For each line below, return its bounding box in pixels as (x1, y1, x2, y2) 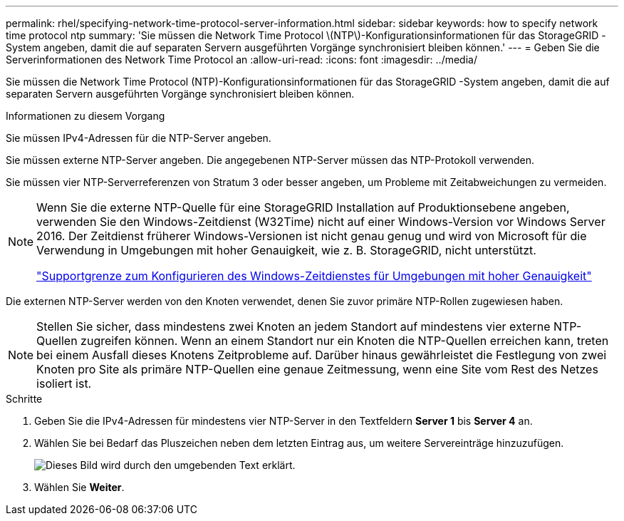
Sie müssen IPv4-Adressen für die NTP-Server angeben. (6, 132, 271, 144)
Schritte (6, 393, 43, 405)
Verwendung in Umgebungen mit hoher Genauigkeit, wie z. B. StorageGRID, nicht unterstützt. (36, 243, 536, 257)
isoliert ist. (36, 376, 92, 391)
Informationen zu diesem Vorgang (6, 110, 165, 122)
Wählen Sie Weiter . (34, 481, 125, 493)
